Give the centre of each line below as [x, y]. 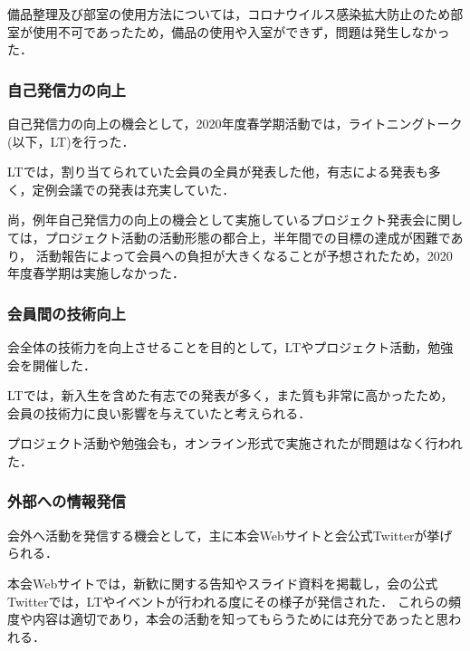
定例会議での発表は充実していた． [134, 189]
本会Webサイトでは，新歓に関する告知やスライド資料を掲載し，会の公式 [223, 583]
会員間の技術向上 [67, 313]
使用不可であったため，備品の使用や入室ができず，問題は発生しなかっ [241, 31]
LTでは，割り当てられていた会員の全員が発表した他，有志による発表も [218, 172]
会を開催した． [52, 364]
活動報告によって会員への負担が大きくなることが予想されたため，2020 [244, 255]
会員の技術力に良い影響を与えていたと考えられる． [159, 412]
